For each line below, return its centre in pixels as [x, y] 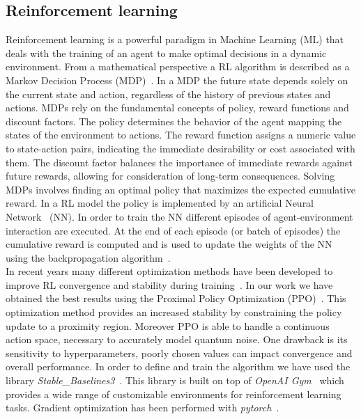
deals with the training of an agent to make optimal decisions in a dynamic [166, 53]
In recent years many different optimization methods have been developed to [169, 271]
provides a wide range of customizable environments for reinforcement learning [174, 394]
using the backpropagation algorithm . [88, 257]
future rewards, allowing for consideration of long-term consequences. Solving [170, 176]
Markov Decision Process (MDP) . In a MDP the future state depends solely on [177, 80]
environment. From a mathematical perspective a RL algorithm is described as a [178, 66]
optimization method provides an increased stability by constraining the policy [174, 312]
